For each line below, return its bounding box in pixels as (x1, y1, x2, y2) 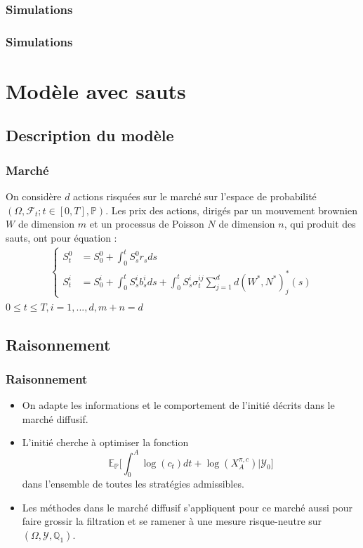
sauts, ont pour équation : (6, 230, 117, 244)
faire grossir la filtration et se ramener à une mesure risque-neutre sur (22, 514, 322, 528)
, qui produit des (284, 216, 356, 231)
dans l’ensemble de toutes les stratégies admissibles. (22, 476, 244, 491)
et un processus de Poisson (89, 216, 204, 231)
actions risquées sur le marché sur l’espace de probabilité (73, 189, 317, 204)
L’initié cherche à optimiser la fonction (22, 435, 189, 450)
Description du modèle (6, 124, 174, 146)
